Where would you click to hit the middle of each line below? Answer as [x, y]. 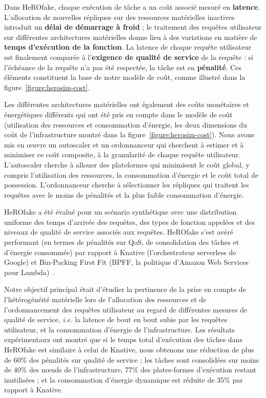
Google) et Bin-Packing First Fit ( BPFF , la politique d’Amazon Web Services [126, 262]
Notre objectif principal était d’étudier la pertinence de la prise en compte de [125, 289]
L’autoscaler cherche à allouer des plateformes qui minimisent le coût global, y [127, 164]
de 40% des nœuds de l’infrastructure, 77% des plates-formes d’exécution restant [130, 370]
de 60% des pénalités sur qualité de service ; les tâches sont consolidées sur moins [132, 359]
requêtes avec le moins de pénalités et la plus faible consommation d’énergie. [124, 194]
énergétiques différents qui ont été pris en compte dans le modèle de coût [118, 114]
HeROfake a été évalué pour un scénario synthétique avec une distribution [120, 212]
